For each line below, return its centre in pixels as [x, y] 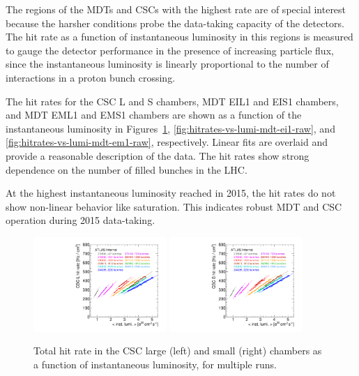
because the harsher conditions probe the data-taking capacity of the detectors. [175, 23]
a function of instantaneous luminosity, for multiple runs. [155, 364]
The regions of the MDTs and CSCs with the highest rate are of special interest [176, 9]
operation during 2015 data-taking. [81, 220]
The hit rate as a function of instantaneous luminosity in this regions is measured [179, 37]
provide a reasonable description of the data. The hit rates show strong [158, 155]
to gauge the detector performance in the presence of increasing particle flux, [170, 50]
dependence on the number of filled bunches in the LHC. [127, 169]
